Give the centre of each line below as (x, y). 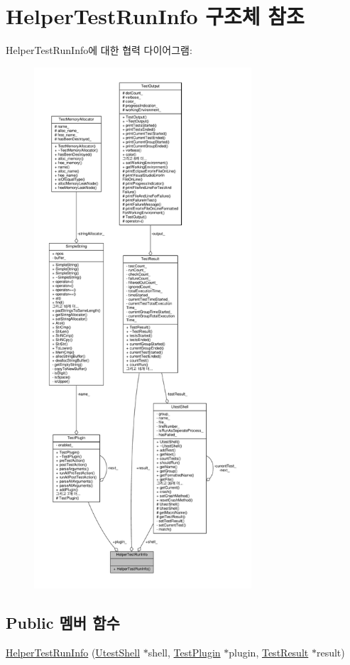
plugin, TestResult (269, 652)
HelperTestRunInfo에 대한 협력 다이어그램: (99, 50)
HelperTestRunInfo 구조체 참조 (155, 16)
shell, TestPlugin (184, 652)
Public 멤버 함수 (63, 623)
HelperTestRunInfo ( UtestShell (73, 652)
